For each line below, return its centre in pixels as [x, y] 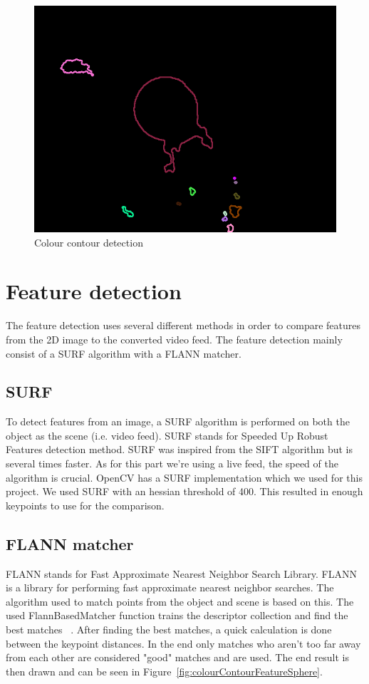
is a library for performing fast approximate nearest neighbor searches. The [170, 587]
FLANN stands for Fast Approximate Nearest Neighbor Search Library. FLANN [181, 573]
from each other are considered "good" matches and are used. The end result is [177, 657]
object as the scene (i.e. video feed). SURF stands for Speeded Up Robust [167, 435]
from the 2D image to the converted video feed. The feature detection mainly [174, 339]
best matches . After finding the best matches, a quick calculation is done [169, 629]
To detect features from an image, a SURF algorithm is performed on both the [178, 421]
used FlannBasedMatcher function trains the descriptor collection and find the [177, 615]
